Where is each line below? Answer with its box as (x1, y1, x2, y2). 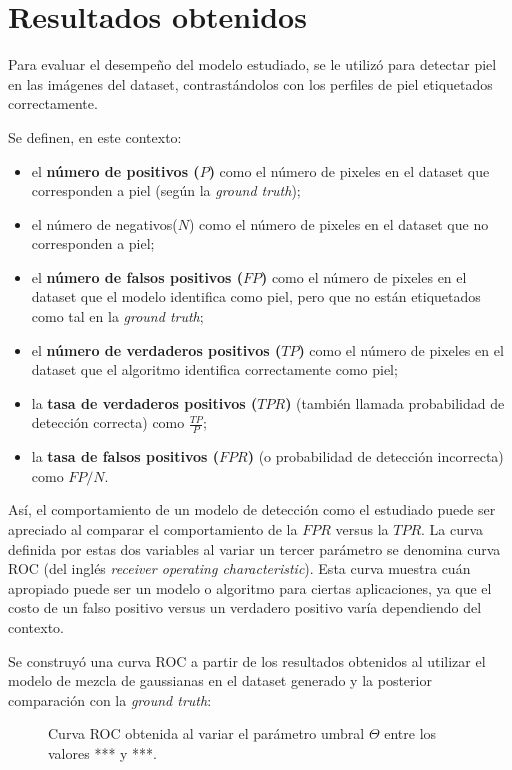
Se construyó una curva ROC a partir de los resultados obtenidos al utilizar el (8, 650, 486, 671)
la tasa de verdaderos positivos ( (31, 392, 258, 413)
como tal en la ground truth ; (31, 306, 204, 327)
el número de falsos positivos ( (31, 266, 243, 287)
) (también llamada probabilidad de (285, 392, 505, 413)
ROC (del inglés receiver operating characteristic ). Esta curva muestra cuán (8, 558, 471, 579)
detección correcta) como (31, 412, 185, 433)
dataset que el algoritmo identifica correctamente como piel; (31, 359, 398, 380)
